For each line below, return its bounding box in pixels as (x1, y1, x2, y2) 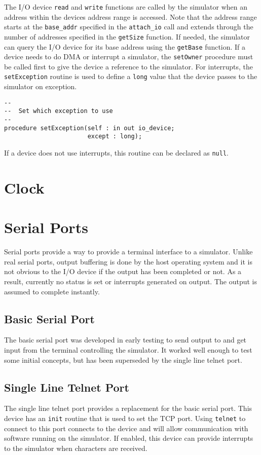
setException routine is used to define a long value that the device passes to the (4, 71, 257, 82)
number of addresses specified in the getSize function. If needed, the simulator (4, 31, 250, 42)
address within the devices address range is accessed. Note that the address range (4, 11, 257, 22)
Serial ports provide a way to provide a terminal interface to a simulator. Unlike (4, 246, 253, 257)
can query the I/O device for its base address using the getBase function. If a (4, 41, 246, 52)
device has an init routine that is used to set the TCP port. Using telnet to (4, 412, 246, 423)
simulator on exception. (4, 81, 77, 92)
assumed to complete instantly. (4, 286, 100, 296)
